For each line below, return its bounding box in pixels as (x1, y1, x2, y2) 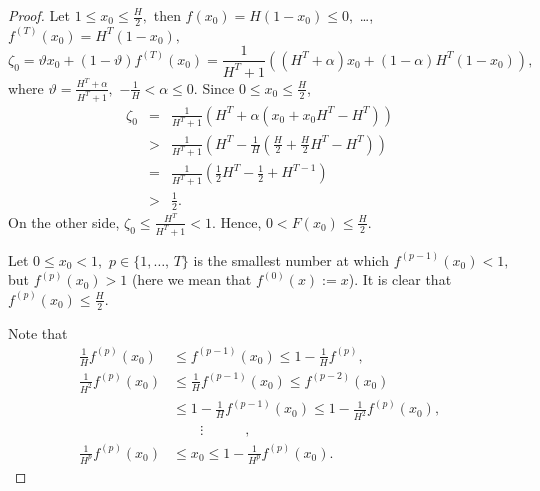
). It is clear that (348, 269, 452, 290)
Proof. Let (8, 5, 70, 25)
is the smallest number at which (193, 249, 389, 270)
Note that (8, 322, 68, 343)
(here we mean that (131, 269, 252, 290)
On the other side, (8, 211, 120, 232)
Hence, (220, 211, 262, 232)
